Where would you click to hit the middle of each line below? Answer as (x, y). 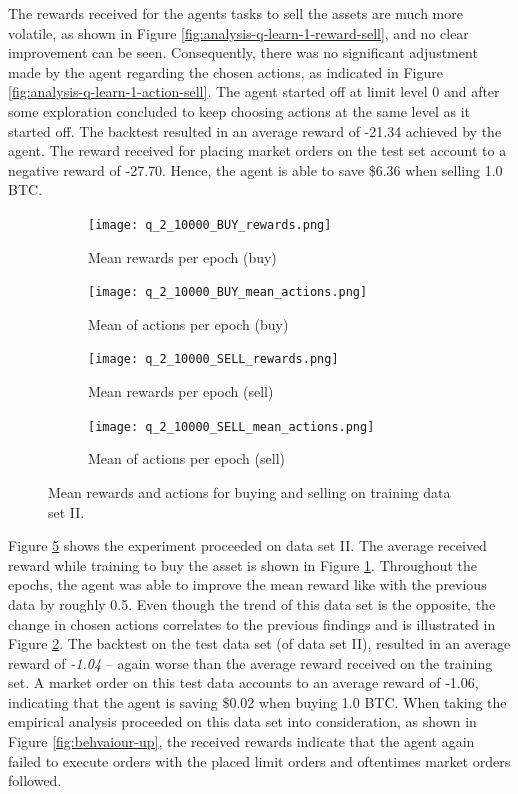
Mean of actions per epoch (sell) (186, 458)
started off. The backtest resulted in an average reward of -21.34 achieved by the (255, 130)
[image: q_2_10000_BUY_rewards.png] (210, 224)
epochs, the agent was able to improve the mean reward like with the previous (247, 584)
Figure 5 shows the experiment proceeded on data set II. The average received (247, 545)
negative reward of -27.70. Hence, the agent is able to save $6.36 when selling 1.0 (255, 169)
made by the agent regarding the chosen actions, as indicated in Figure (225, 71)
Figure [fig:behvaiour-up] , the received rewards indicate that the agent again (241, 741)
